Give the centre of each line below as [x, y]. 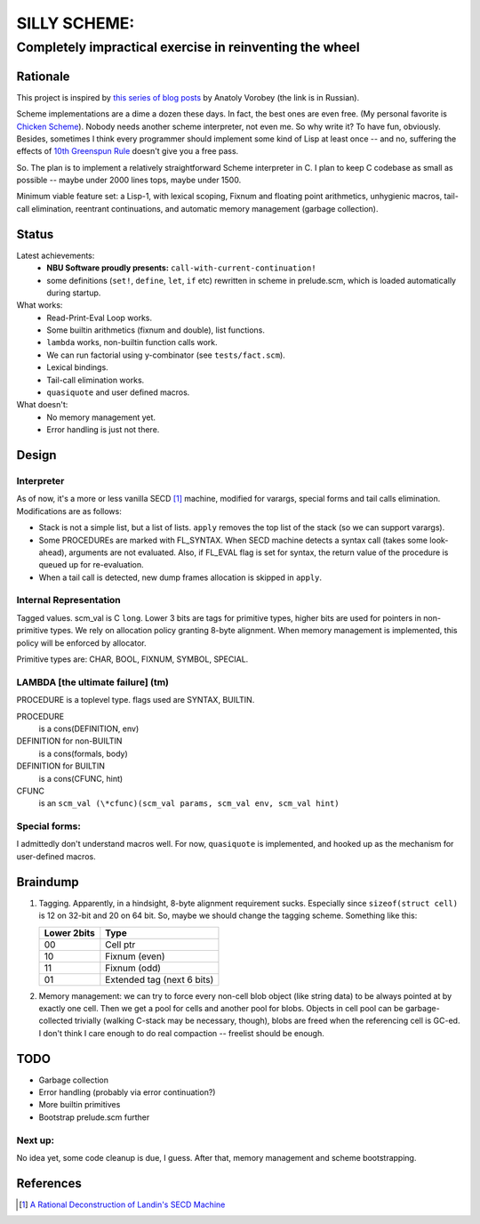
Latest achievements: [56, 255]
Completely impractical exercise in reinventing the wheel [188, 47]
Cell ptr [120, 945]
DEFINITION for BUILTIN [61, 766]
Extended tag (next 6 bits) [160, 979]
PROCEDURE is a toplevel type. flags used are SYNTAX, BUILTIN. [136, 700]
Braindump [48, 882]
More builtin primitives [80, 1105]
